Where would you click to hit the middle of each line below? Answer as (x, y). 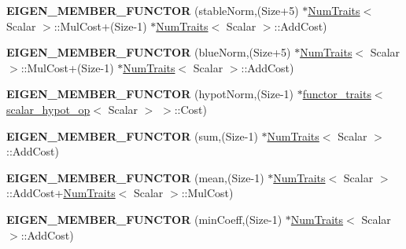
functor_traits (337, 94)
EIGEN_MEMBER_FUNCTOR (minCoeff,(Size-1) (144, 219)
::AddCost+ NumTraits (61, 193)
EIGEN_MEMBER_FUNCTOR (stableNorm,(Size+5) (153, 10)
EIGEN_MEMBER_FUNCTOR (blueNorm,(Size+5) (149, 52)
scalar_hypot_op (48, 109)
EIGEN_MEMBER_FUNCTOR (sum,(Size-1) (132, 135)
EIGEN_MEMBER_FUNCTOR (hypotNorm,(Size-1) (150, 94)
